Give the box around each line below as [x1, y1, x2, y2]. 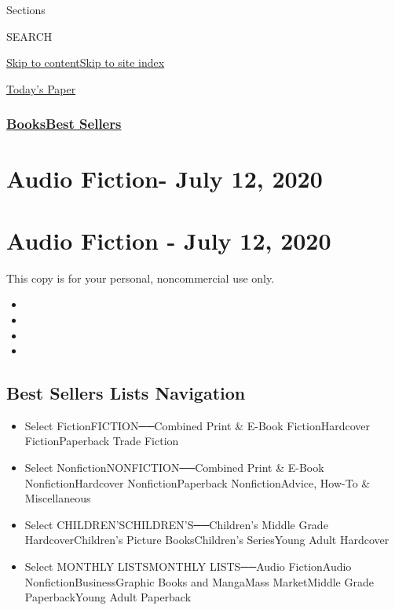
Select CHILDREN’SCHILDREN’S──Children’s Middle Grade [24, 516, 328, 532]
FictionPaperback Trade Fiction [24, 433, 179, 449]
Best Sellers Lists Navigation [6, 381, 246, 405]
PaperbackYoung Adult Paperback [24, 589, 192, 605]
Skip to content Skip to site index [6, 54, 165, 71]
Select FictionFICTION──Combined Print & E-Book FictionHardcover [24, 417, 370, 433]
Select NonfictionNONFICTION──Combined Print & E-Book [24, 459, 324, 476]
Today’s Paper [6, 80, 76, 97]
